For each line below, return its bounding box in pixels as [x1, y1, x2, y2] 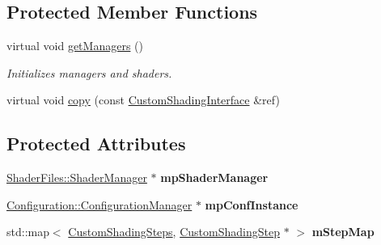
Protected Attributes [6, 131, 186, 156]
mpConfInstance [205, 196, 298, 213]
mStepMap [311, 223, 375, 240]
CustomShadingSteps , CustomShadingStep [68, 223, 280, 240]
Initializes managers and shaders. [6, 64, 172, 81]
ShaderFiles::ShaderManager [6, 169, 147, 186]
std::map [6, 223, 49, 240]
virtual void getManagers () [6, 37, 143, 54]
